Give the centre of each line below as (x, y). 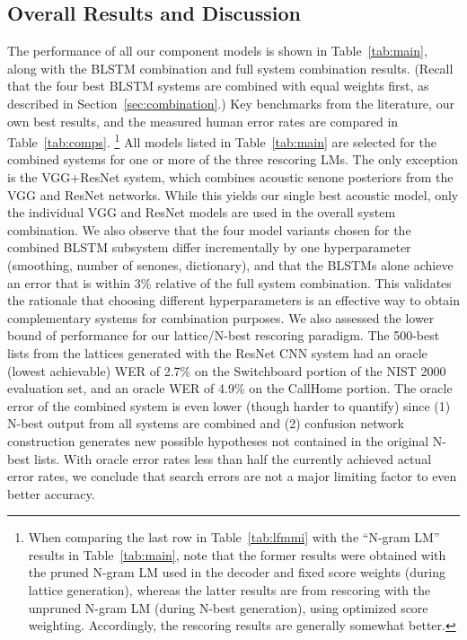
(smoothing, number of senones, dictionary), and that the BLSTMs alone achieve (230, 264)
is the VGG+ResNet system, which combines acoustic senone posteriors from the (230, 177)
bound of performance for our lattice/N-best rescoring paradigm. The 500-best (224, 335)
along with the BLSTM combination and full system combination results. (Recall (230, 68)
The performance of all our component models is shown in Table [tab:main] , (217, 51)
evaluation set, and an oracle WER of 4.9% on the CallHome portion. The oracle (230, 388)
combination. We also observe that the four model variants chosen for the (209, 229)
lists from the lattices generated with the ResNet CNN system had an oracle (217, 352)
